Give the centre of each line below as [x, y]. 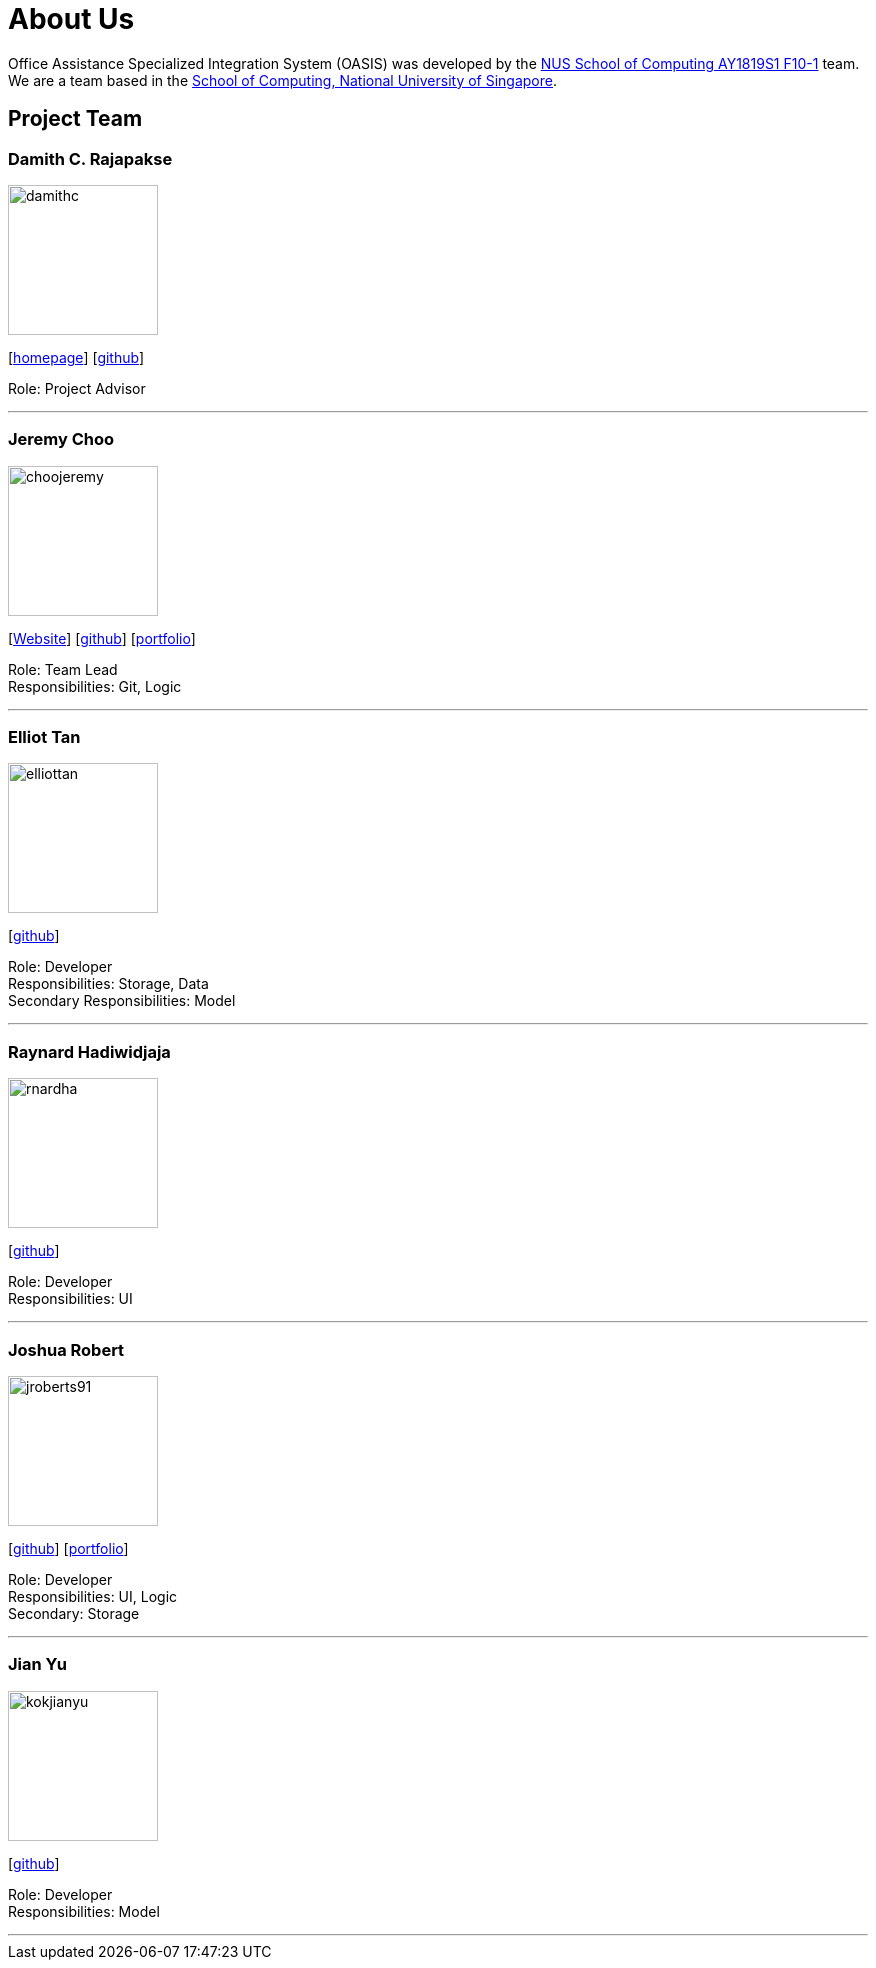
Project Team [75, 119]
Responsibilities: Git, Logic [95, 686]
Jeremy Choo [61, 439]
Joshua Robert [66, 1349]
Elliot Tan [44, 737]
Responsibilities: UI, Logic [93, 1596]
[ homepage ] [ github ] [76, 357]
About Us [71, 19]
